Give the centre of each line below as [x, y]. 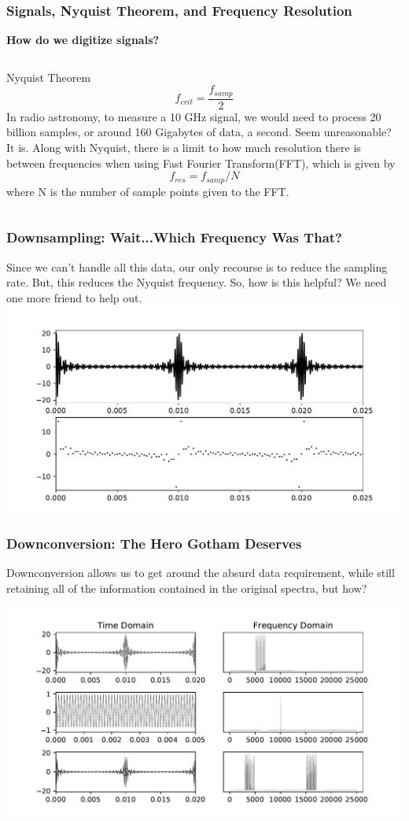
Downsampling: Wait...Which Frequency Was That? [174, 237]
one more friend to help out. [74, 297]
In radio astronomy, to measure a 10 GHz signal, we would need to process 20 [194, 116]
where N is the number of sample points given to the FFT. [148, 191]
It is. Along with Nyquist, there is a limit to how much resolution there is [184, 148]
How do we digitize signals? [83, 40]
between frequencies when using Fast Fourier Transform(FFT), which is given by [201, 163]
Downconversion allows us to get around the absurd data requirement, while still [201, 573]
